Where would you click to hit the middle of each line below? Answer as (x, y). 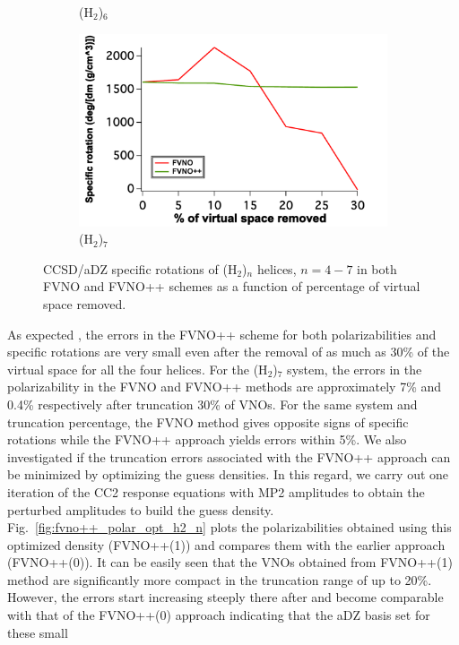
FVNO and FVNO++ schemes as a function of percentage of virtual (232, 286)
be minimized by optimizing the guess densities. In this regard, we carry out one (228, 474)
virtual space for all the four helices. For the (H (138, 369)
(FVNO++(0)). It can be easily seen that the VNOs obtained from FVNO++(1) (230, 562)
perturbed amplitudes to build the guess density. (141, 509)
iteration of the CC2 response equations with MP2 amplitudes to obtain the (216, 491)
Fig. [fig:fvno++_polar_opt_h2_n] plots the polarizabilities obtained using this (229, 527)
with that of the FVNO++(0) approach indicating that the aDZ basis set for (219, 615)
